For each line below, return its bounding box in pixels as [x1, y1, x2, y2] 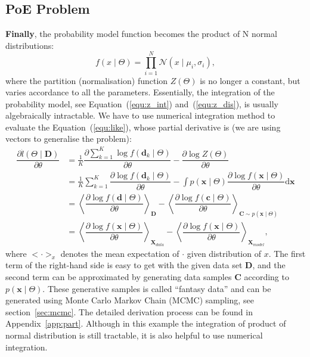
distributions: [5, 39, 54, 51]
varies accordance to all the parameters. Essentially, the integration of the [5, 86, 275, 98]
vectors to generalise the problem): [5, 132, 132, 145]
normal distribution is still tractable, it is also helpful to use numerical [5, 329, 263, 342]
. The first [268, 247, 306, 259]
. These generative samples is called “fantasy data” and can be [42, 282, 271, 294]
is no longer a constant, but [200, 74, 300, 86]
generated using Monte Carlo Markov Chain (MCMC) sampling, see [5, 294, 254, 306]
